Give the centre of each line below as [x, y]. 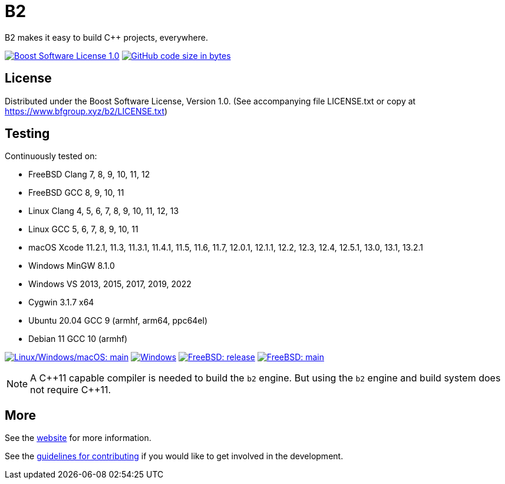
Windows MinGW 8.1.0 [72, 266]
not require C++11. [71, 390]
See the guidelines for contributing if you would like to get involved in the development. [174, 456]
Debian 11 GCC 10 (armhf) [78, 339]
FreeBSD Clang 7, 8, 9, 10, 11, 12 [89, 174]
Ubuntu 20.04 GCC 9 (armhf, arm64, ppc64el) [118, 321]
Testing [27, 134]
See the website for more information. [78, 438]
